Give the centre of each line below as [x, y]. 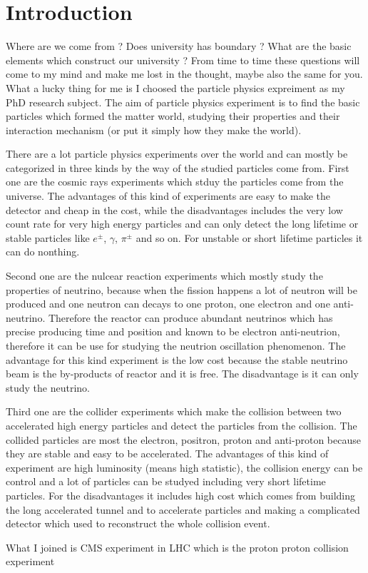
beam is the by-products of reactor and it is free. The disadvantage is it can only [182, 374]
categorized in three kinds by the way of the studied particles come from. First [178, 167]
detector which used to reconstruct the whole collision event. [138, 523]
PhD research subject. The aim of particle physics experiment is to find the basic [183, 102]
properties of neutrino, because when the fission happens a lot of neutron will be [182, 289]
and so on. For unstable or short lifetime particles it [249, 237]
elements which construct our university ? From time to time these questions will [183, 60]
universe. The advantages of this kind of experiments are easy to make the [168, 196]
